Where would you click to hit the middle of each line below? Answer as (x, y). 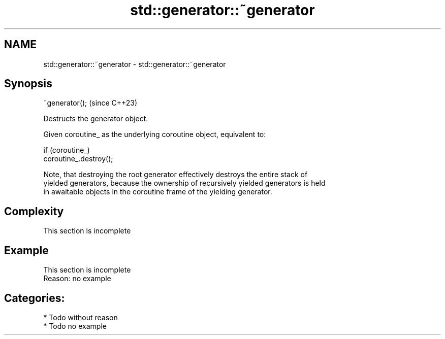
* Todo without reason (81, 317)
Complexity (34, 211)
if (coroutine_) (67, 150)
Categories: (35, 298)
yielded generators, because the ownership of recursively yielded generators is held (184, 183)
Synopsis (28, 84)
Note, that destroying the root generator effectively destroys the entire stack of (176, 175)
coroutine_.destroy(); (78, 159)
